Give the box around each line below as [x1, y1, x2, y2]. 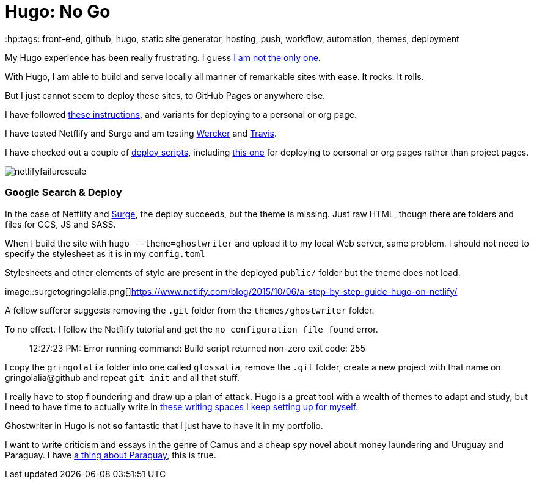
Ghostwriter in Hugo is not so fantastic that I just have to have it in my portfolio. [5, 420, 323, 431]
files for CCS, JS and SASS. [5, 219, 116, 229]
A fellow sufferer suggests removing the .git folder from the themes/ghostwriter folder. [5, 305, 375, 316]
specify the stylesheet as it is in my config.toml [5, 248, 205, 259]
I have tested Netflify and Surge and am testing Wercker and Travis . [5, 128, 277, 139]
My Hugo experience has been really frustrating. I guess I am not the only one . [5, 52, 321, 63]
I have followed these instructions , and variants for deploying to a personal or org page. [5, 109, 357, 120]
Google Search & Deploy [5, 186, 122, 199]
